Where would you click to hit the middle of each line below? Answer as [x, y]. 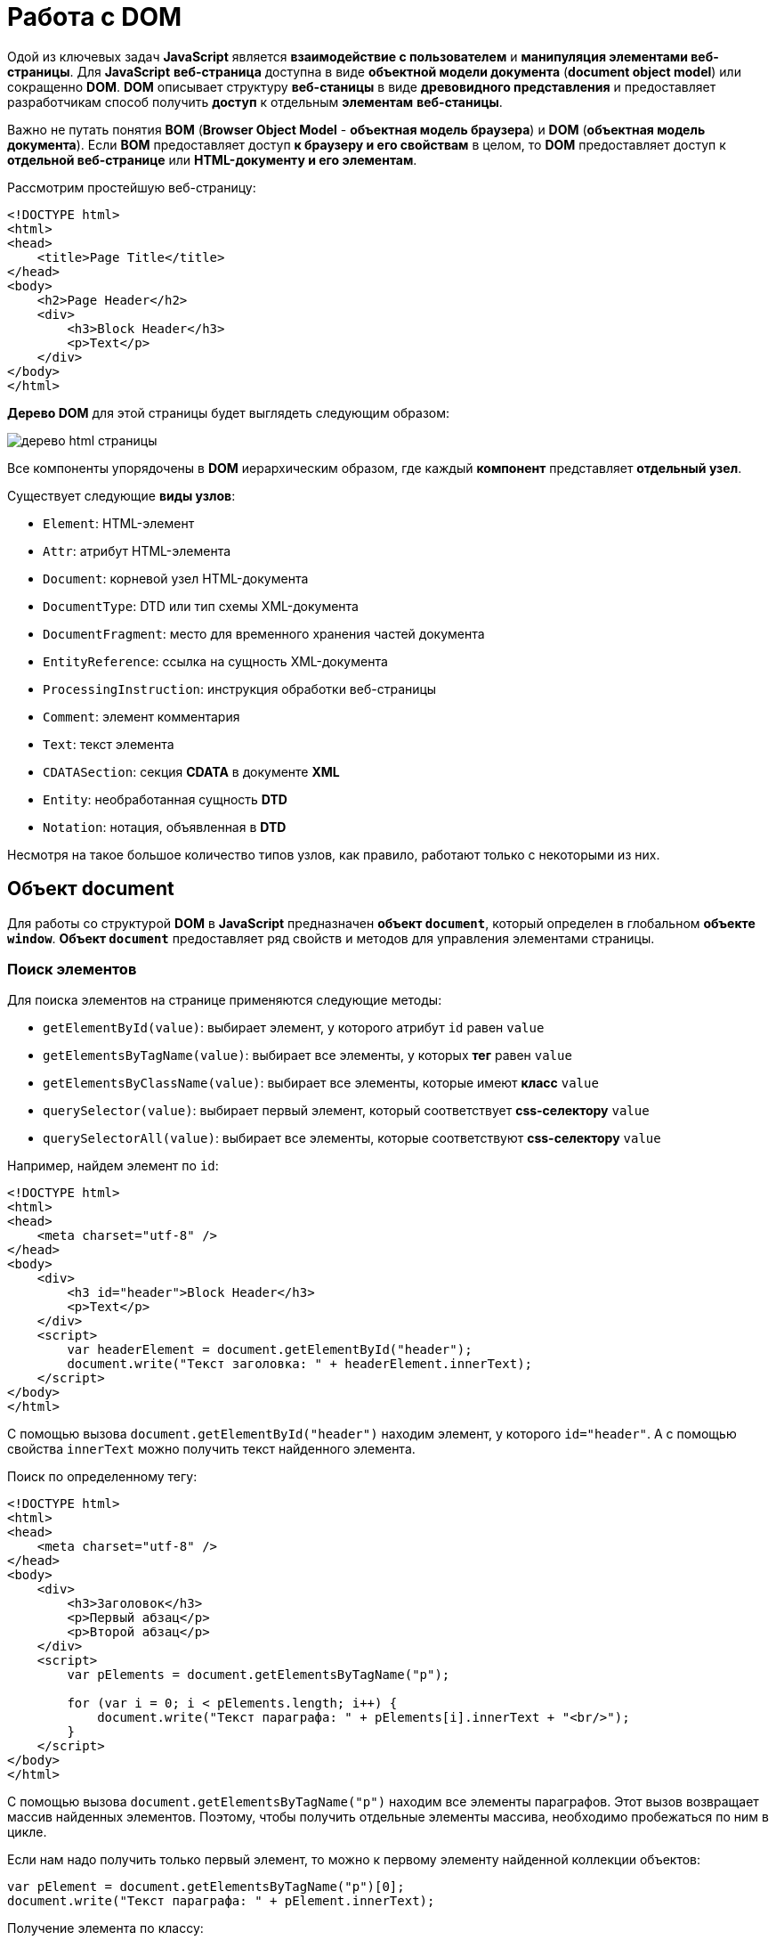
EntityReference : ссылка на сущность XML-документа [215, 661]
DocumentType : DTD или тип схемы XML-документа [201, 606]
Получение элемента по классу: [105, 1928]
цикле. [27, 1832]
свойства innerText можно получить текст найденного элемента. [211, 1449]
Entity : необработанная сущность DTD [165, 799]
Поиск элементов [72, 969]
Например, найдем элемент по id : [113, 1166]
